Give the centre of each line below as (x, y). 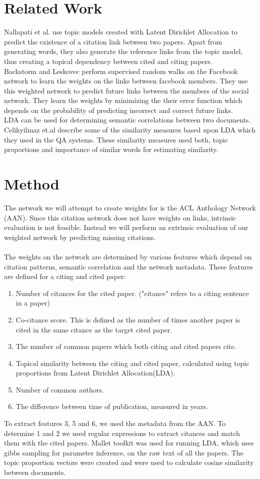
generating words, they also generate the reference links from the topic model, (123, 51)
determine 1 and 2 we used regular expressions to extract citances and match (122, 433)
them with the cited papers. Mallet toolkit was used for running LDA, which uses (129, 443)
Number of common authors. (60, 389)
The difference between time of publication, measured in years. (112, 406)
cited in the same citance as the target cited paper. (94, 329)
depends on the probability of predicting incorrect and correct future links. (118, 110)
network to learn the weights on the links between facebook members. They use (126, 81)
